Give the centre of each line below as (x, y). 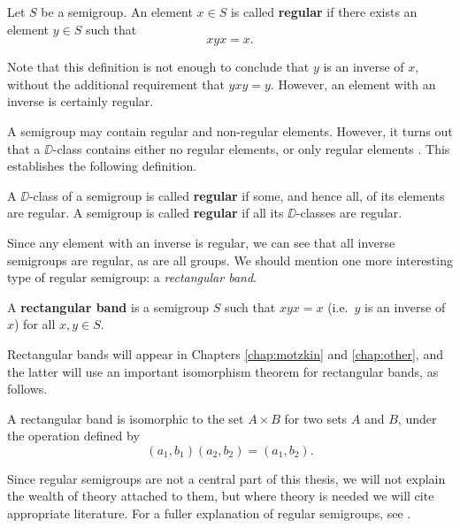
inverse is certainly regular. (80, 101)
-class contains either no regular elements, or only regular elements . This (251, 148)
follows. (27, 389)
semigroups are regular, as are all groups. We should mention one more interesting (230, 260)
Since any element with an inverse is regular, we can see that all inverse (201, 242)
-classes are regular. (349, 213)
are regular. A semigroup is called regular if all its (146, 213)
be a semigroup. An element (117, 11)
